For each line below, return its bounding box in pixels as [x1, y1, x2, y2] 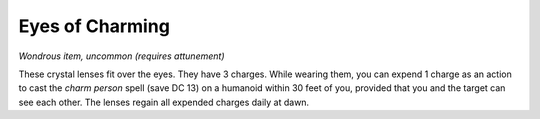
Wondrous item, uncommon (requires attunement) [18, 50, 225, 62]
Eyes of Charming [18, 15, 170, 37]
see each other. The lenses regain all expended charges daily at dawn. [18, 96, 310, 108]
